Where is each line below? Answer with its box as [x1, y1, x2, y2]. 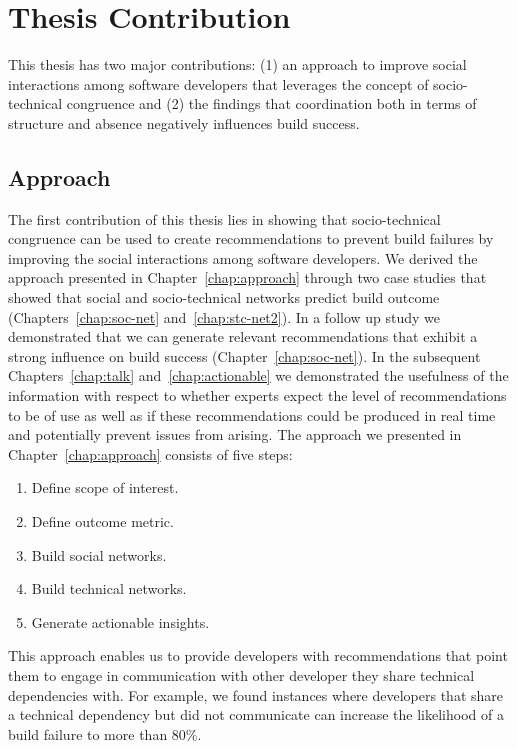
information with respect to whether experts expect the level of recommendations [8, 385, 507, 406]
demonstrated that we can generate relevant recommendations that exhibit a [8, 326, 478, 347]
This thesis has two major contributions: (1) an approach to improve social [8, 54, 467, 75]
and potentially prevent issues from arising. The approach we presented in [8, 424, 462, 445]
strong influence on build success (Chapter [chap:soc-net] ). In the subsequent [8, 345, 481, 366]
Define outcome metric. [31, 511, 174, 532]
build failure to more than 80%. [8, 723, 202, 744]
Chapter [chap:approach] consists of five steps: [8, 443, 293, 464]
